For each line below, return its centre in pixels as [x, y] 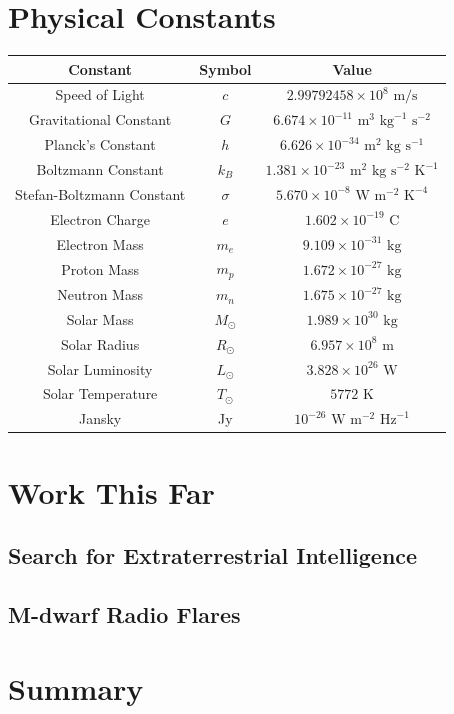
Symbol [225, 68]
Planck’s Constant [100, 144]
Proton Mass [100, 268]
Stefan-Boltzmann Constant [100, 193]
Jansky [100, 418]
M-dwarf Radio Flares [124, 613]
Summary [76, 687]
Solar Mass [100, 318]
